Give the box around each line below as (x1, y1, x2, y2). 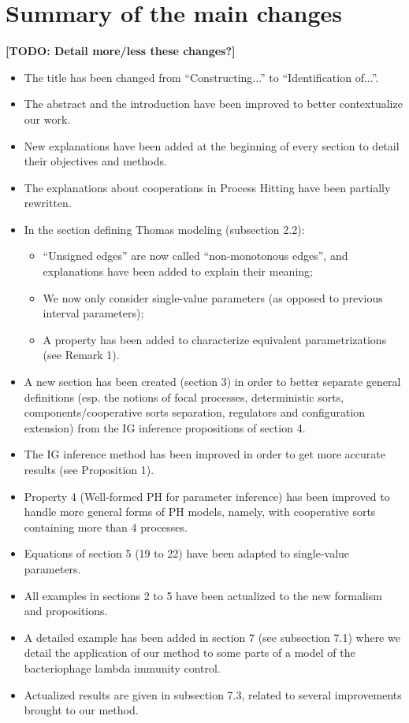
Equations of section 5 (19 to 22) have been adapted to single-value (24, 545, 350, 562)
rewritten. (24, 195, 72, 211)
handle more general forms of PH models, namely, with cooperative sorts (24, 503, 376, 520)
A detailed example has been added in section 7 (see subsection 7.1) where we (24, 628, 400, 645)
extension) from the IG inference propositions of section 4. (24, 419, 306, 436)
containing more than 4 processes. (24, 518, 188, 535)
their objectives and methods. (24, 153, 167, 169)
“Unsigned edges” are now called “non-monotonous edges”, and (43, 247, 348, 264)
